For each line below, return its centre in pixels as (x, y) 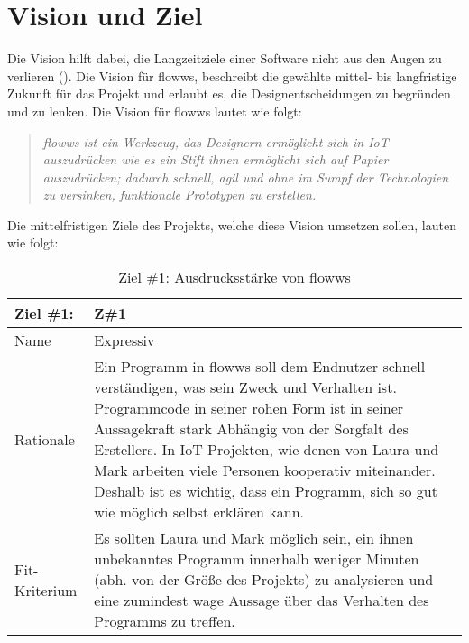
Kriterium (46, 590)
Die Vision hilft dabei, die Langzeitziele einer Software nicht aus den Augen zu (225, 58)
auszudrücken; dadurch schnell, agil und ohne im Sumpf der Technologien (246, 177)
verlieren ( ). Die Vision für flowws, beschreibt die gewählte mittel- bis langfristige (232, 75)
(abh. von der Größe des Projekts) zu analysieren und (264, 580)
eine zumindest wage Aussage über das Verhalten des (262, 601)
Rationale (45, 439)
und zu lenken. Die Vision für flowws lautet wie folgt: (155, 111)
